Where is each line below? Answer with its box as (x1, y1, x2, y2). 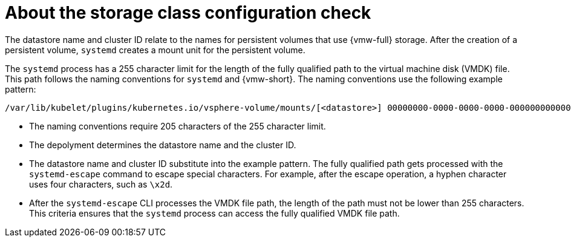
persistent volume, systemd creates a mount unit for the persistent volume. (5, 44, 305, 55)
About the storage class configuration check (5, 2, 371, 23)
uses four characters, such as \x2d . (29, 178, 173, 189)
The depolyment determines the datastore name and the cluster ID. (29, 139, 296, 150)
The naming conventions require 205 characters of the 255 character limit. (29, 120, 326, 131)
